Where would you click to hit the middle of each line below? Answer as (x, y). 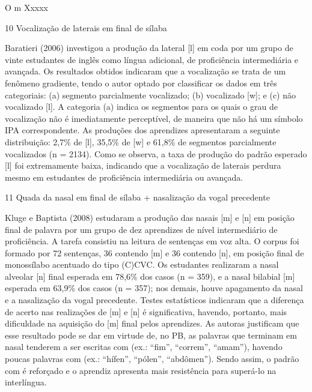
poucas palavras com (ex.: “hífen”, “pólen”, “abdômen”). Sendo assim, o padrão (152, 359)
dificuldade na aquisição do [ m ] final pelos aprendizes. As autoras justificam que (152, 323)
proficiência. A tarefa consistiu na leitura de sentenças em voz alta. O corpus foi (152, 241)
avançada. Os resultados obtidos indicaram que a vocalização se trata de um (145, 71)
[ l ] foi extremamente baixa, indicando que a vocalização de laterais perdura (143, 165)
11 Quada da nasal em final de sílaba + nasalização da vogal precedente (137, 197)
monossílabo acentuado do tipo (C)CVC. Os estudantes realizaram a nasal (142, 264)
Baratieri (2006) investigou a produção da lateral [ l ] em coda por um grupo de (149, 48)
